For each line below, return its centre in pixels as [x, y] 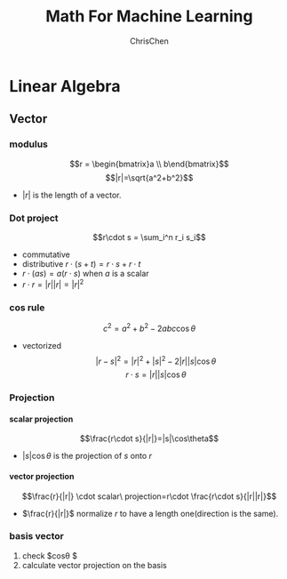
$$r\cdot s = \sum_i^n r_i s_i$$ [149, 237]
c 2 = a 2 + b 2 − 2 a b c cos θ [149, 327]
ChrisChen [149, 41]
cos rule [27, 307]
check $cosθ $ [50, 555]
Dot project [34, 218]
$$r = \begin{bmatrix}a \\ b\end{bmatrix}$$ [149, 164]
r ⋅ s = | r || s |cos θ [156, 374]
